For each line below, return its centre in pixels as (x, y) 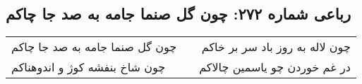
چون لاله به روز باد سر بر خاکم (276, 47)
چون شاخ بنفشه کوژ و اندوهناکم (89, 67)
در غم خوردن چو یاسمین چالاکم (275, 67)
